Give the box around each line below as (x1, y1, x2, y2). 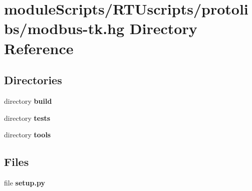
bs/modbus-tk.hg (4, 18, 125, 39)
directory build (4, 95, 52, 106)
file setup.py (4, 177, 45, 187)
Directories (4, 72, 62, 88)
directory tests (4, 112, 51, 123)
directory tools (4, 129, 51, 140)
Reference (4, 38, 74, 58)
